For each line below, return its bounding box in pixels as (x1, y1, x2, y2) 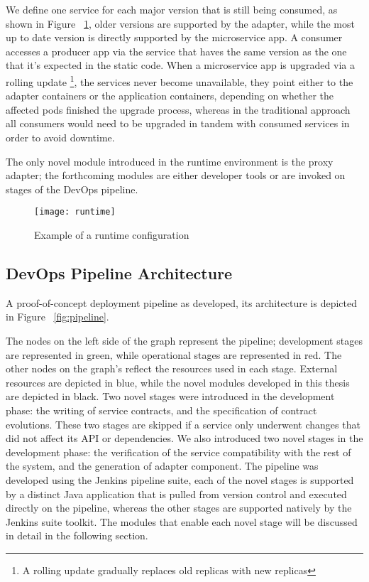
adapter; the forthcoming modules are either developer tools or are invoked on (6, 168, 346, 183)
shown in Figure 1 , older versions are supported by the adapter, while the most (6, 16, 355, 31)
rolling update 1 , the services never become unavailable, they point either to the (6, 72, 353, 89)
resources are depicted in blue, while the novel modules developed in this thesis (6, 374, 350, 389)
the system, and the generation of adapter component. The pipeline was (6, 458, 319, 473)
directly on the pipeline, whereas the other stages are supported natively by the (6, 500, 352, 515)
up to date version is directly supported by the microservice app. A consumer (6, 30, 343, 45)
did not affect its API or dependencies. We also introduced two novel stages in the (6, 431, 363, 446)
